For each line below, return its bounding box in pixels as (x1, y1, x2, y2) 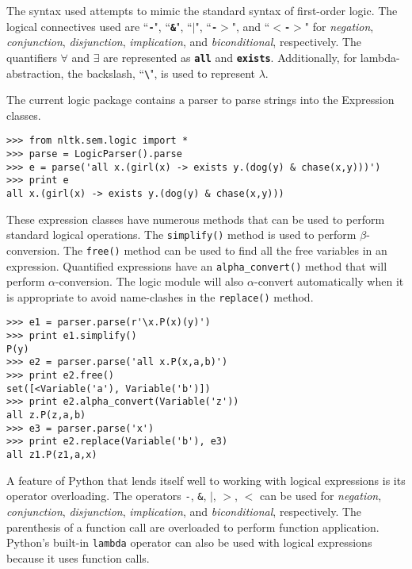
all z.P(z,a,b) (6, 409, 86, 421)
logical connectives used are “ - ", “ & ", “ (6, 17, 193, 34)
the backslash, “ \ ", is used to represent (67, 64, 255, 81)
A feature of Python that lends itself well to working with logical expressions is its (6, 471, 406, 488)
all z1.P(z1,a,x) (6, 449, 97, 460)
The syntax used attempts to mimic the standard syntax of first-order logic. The (6, 2, 398, 18)
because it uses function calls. (6, 549, 150, 566)
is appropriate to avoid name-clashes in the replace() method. (6, 288, 314, 305)
